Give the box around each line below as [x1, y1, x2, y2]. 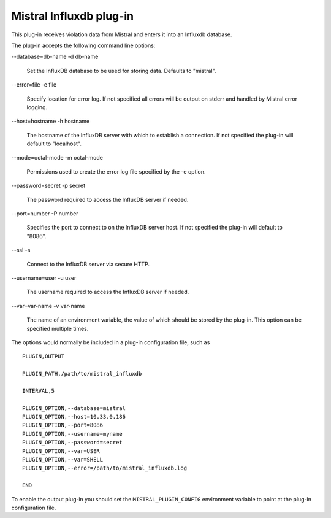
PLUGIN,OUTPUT [22, 353, 64, 360]
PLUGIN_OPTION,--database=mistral [22, 404, 126, 411]
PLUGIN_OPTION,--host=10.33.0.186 [22, 413, 126, 420]
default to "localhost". [26, 140, 82, 147]
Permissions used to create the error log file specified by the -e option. [26, 168, 206, 175]
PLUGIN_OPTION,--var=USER [22, 447, 101, 454]
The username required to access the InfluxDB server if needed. [26, 288, 189, 296]
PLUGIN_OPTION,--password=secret [22, 439, 123, 446]
